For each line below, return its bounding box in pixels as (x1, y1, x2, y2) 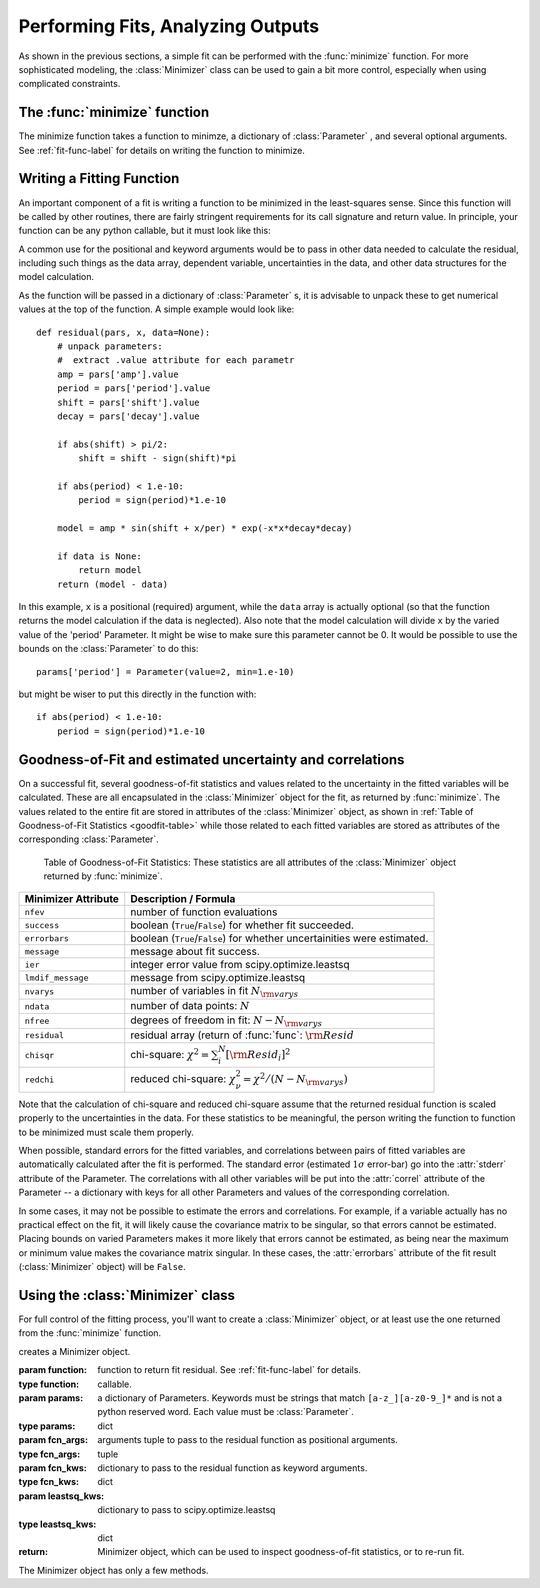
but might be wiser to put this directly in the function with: (18, 688, 257, 700)
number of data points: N (130, 998, 250, 1012)
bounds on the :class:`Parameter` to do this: (18, 643, 199, 655)
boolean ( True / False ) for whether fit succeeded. (130, 918, 355, 932)
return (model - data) (56, 578, 169, 590)
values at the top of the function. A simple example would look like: (18, 303, 295, 315)
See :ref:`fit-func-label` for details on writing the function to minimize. (18, 144, 305, 156)
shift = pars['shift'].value (56, 396, 200, 408)
